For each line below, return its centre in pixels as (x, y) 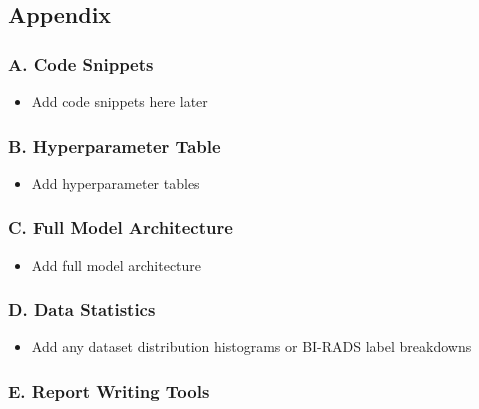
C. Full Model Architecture (120, 227)
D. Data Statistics (82, 309)
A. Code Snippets (81, 63)
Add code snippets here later (119, 101)
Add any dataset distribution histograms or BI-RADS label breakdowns (251, 346)
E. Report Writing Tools (109, 390)
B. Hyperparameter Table (114, 145)
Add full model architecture (116, 264)
